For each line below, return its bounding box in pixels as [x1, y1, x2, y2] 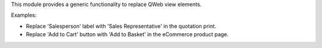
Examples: [11, 12, 37, 19]
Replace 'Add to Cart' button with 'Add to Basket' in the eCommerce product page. [26, 31, 229, 38]
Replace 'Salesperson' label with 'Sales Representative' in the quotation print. [26, 23, 216, 30]
